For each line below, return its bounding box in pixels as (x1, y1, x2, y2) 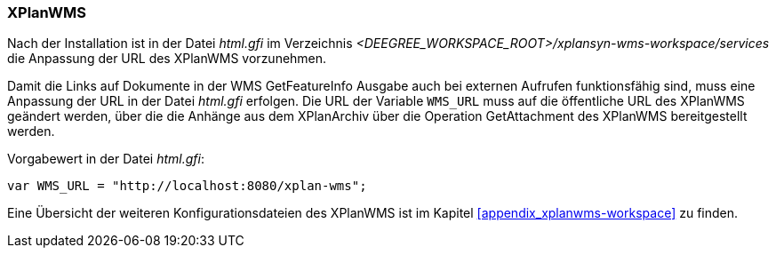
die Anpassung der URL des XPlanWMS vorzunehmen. (7, 51, 327, 67)
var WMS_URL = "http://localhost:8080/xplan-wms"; (7, 179, 367, 194)
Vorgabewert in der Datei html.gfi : (7, 151, 204, 167)
